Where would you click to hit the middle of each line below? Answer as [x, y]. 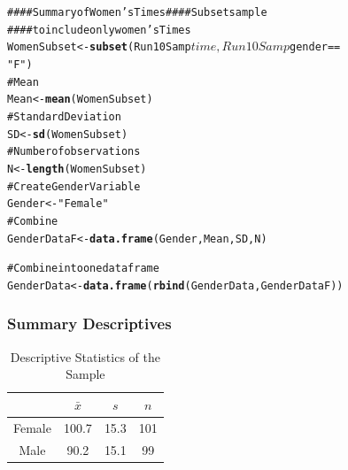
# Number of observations [74, 152]
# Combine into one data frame [83, 269]
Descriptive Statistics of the [85, 356]
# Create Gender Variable [74, 186]
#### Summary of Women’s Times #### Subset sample [137, 12]
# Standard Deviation [64, 116]
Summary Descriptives [89, 324]
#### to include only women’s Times [99, 30]
